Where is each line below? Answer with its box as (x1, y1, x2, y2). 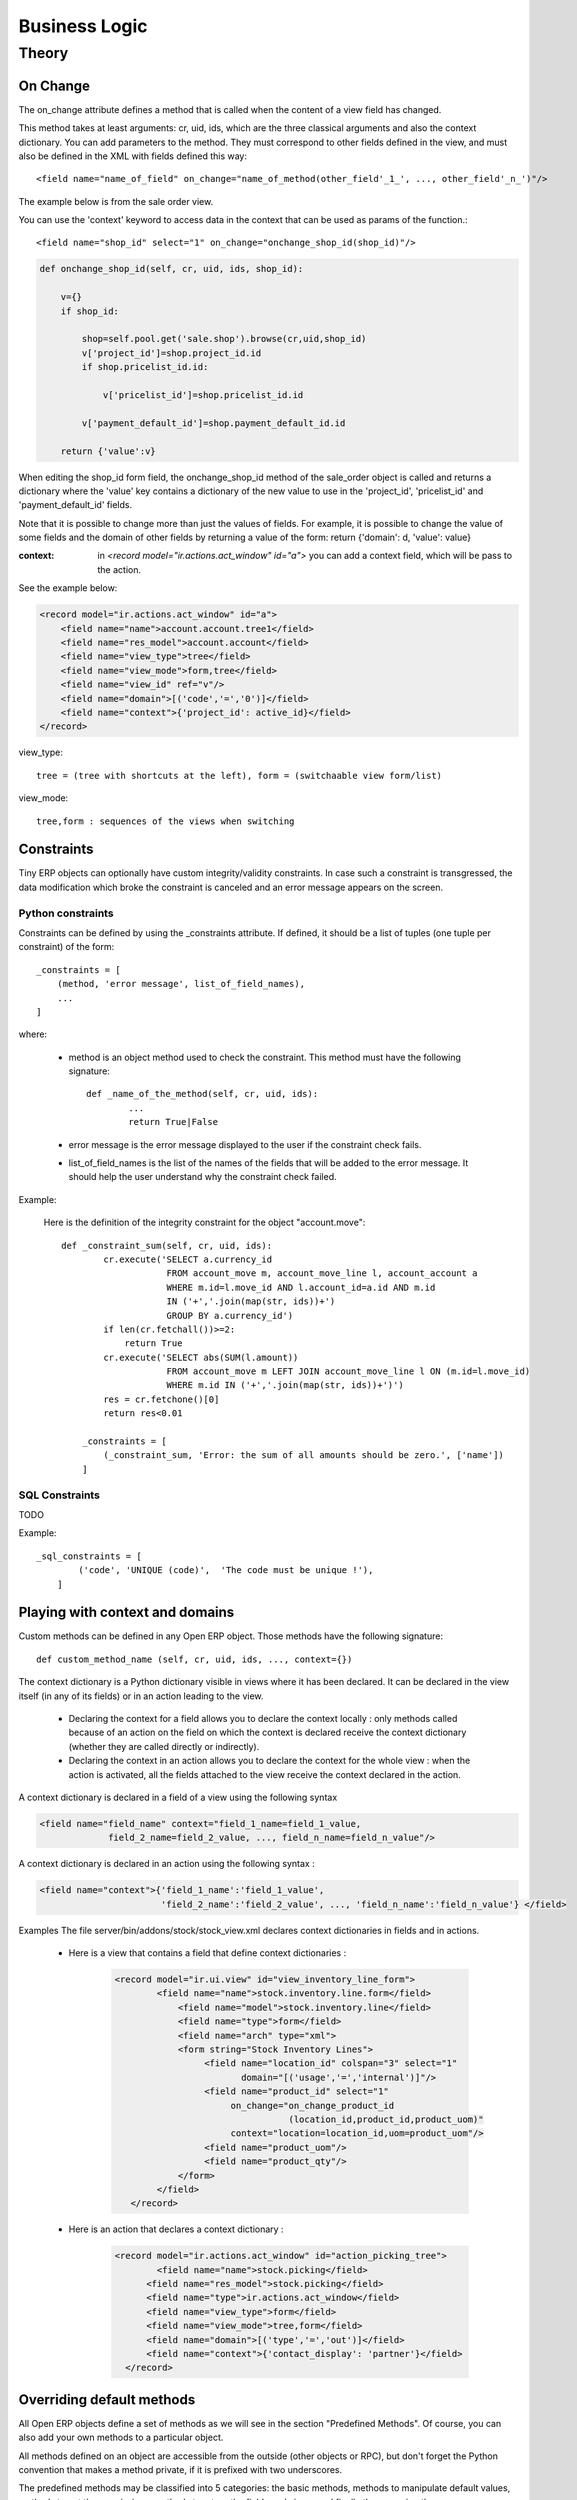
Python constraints (18, 906, 114, 920)
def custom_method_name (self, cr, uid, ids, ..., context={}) (36, 1653, 353, 1665)
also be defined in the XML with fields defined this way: (18, 150, 248, 162)
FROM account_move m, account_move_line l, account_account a (166, 1268, 478, 1279)
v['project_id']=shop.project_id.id (81, 347, 262, 359)
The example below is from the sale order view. (18, 195, 214, 207)
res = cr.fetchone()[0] (103, 1393, 220, 1405)
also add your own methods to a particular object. (18, 2431, 224, 2444)
